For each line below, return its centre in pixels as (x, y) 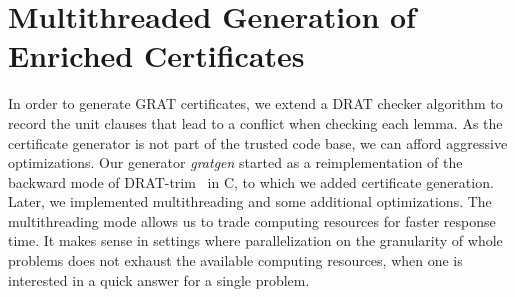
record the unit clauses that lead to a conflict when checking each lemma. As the (255, 122)
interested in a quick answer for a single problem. (159, 279)
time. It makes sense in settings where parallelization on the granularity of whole (255, 240)
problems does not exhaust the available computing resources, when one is (235, 260)
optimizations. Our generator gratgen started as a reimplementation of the (235, 162)
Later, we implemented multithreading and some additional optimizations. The (250, 201)
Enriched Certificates (156, 55)
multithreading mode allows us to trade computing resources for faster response (252, 220)
